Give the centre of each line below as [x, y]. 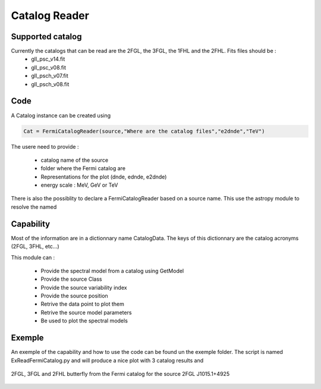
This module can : [33, 257]
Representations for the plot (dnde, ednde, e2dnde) [104, 177]
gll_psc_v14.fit [48, 59]
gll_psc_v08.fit [49, 67]
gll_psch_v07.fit [50, 76]
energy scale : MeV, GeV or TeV [79, 185]
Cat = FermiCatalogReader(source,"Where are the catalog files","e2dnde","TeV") [144, 131]
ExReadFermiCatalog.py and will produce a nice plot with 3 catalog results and [107, 360]
